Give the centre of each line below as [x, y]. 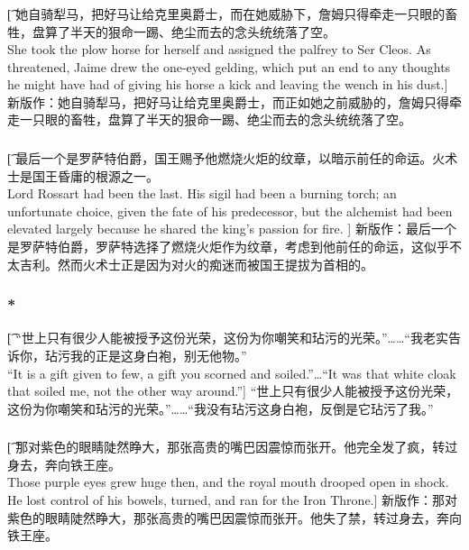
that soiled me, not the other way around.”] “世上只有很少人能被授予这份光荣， [233, 391]
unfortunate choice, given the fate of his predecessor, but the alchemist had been [230, 211]
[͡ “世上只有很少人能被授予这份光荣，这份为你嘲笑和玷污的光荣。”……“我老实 [228, 338]
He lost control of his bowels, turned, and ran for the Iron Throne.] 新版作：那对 [233, 500]
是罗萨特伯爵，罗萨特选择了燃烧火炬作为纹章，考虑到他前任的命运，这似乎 [228, 246]
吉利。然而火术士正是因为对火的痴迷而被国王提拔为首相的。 [196, 264]
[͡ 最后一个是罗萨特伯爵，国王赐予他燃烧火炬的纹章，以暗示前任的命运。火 [226, 158]
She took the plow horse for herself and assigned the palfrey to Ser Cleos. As [219, 49]
